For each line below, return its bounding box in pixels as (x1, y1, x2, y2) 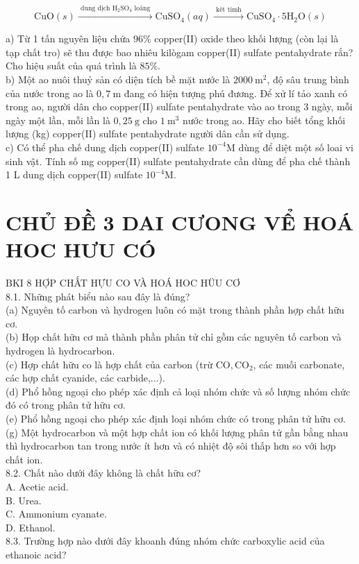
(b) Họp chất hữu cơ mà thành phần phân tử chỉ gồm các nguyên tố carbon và (6, 330, 342, 344)
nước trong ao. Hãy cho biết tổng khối (182, 112, 346, 127)
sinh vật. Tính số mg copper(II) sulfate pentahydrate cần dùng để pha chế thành (6, 153, 351, 168)
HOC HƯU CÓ (6, 235, 156, 264)
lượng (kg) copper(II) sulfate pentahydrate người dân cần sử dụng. (6, 126, 290, 141)
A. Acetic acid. (6, 479, 69, 493)
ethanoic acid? (6, 547, 67, 561)
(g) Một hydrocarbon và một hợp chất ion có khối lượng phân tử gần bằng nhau (6, 425, 349, 439)
